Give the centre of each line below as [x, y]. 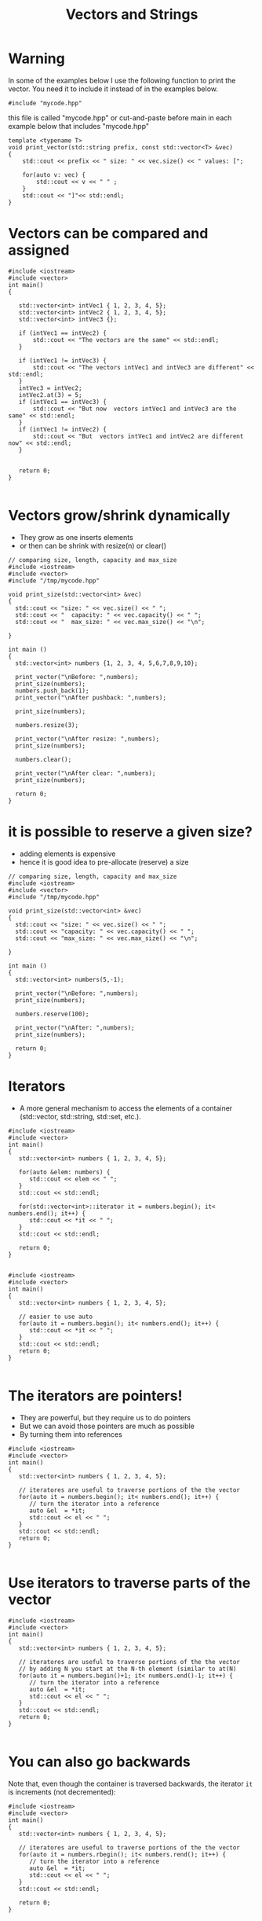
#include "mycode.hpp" [45, 103]
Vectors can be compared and [108, 234]
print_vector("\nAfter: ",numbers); [75, 1027]
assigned [39, 250]
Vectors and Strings [132, 15]
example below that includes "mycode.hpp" [79, 126]
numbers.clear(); [44, 759]
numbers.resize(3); [47, 725]
